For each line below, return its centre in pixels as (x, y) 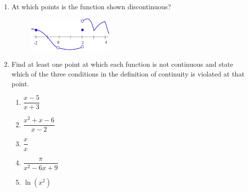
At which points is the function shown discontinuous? (91, 6)
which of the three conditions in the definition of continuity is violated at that (128, 74)
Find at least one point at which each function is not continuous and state (122, 64)
